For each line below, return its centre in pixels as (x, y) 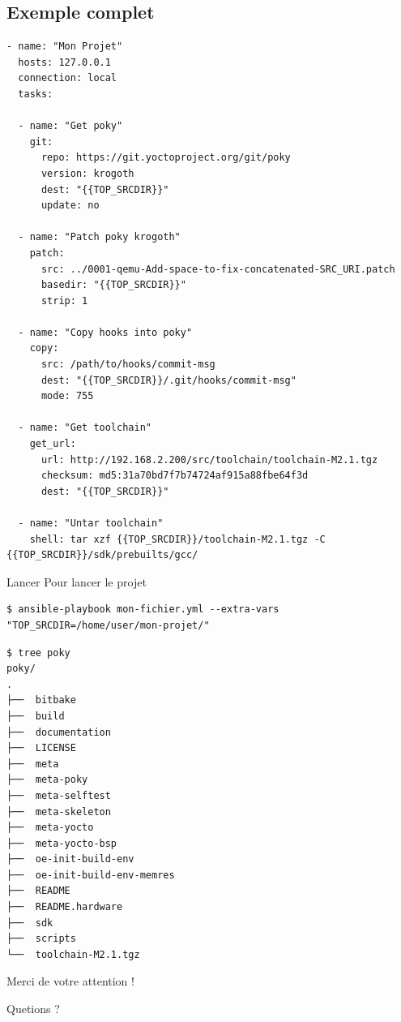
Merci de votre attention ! (70, 981)
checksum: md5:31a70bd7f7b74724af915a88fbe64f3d (175, 476)
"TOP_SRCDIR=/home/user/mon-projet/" (108, 625)
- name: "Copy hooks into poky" (105, 332)
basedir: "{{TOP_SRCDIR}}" (113, 285)
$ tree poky (38, 653)
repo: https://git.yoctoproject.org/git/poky (166, 158)
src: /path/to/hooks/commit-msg (128, 365)
